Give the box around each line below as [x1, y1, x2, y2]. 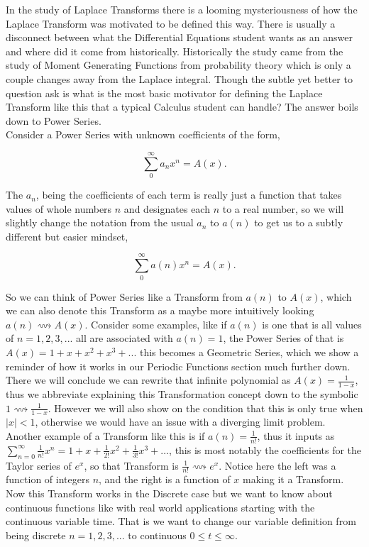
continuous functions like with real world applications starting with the [6, 499, 315, 514]
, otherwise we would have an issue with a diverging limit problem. [35, 414, 326, 429]
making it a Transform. [243, 472, 344, 487]
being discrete [6, 527, 66, 542]
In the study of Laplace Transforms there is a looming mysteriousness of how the [6, 2, 358, 16]
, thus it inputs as [257, 428, 335, 443]
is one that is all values [262, 316, 362, 331]
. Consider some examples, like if [84, 316, 227, 331]
